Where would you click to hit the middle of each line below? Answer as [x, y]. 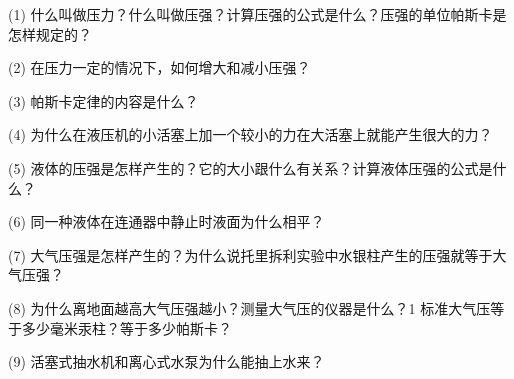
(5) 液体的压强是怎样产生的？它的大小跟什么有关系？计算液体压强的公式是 [250, 167]
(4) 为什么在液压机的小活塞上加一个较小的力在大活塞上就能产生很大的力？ [250, 134]
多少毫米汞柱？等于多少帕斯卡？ [126, 327]
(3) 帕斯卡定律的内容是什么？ [103, 100]
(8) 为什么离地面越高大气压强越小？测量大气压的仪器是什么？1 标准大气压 [249, 307]
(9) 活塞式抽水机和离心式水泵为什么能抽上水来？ [166, 361]
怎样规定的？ [50, 33]
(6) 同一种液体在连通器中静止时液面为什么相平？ [166, 221]
